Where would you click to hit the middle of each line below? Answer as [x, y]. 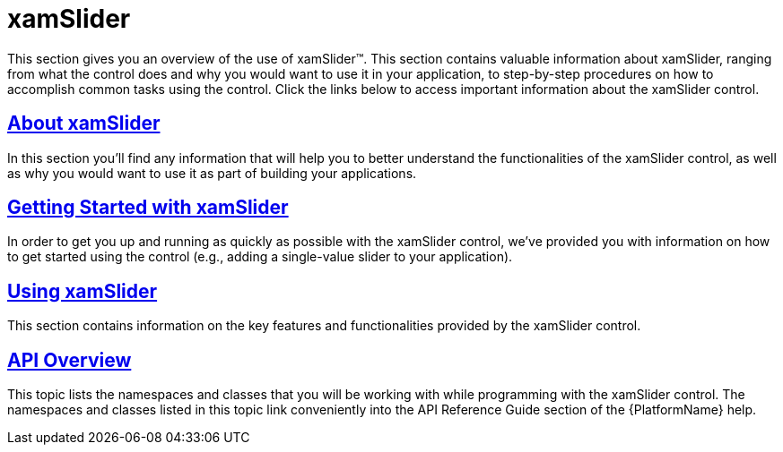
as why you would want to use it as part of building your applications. [212, 173]
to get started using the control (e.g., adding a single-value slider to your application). [260, 257]
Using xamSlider [83, 291]
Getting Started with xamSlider [148, 208]
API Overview [70, 360]
